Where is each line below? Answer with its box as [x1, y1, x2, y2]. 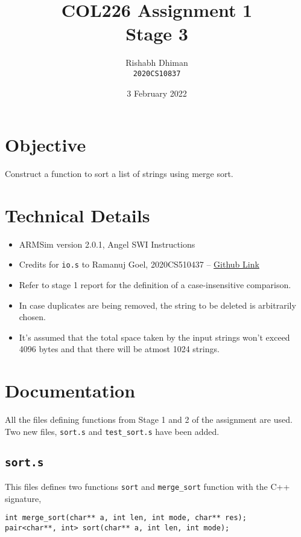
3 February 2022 [127, 86, 187, 99]
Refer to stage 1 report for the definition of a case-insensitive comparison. [19, 278, 291, 291]
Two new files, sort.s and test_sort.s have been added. [5, 425, 220, 437]
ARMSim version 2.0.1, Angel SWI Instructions [19, 237, 195, 250]
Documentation [5, 378, 136, 403]
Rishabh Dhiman [125, 56, 188, 69]
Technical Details [5, 202, 150, 227]
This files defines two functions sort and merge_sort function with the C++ [5, 480, 290, 493]
